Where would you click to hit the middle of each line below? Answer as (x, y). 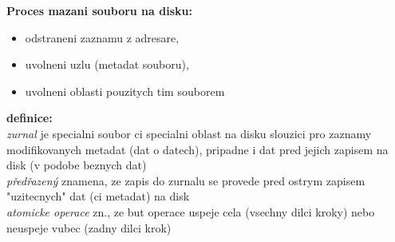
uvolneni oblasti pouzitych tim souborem (125, 91)
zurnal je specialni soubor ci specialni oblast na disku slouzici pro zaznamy (189, 133)
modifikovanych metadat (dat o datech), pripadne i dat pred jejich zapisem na (197, 149)
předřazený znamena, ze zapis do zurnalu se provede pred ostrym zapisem (186, 180)
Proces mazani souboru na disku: (99, 10)
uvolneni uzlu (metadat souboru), (107, 64)
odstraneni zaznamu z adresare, (102, 37)
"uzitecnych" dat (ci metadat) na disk (98, 196)
